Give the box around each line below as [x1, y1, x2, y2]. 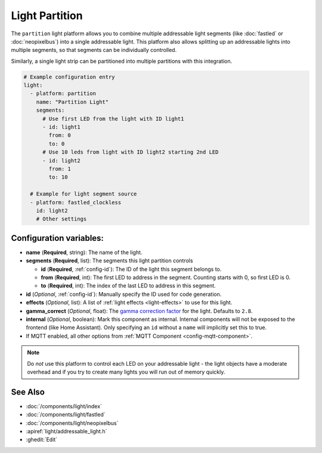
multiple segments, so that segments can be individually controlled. [11, 47, 177, 54]
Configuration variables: [11, 233, 104, 243]
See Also [11, 387, 45, 397]
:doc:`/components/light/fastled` [26, 411, 106, 418]
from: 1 [48, 166, 72, 172]
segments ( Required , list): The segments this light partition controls [26, 257, 193, 264]
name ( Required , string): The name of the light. [26, 249, 143, 256]
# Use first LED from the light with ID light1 [42, 115, 184, 122]
